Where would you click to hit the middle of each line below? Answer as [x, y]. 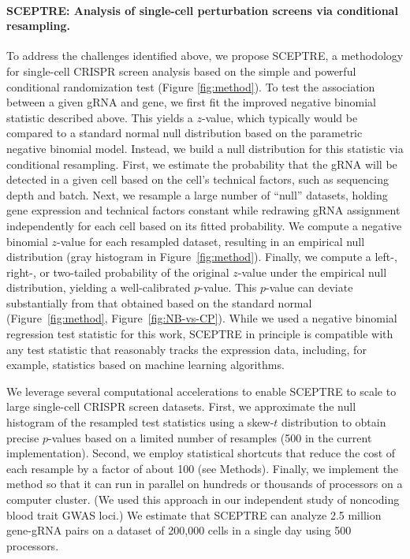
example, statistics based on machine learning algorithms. [145, 365]
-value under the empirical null [312, 272]
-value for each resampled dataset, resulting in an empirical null [211, 241]
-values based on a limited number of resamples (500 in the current [210, 437]
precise [23, 437]
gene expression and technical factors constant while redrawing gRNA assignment [203, 210]
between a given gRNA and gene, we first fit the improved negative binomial [191, 102]
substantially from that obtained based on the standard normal [159, 302]
